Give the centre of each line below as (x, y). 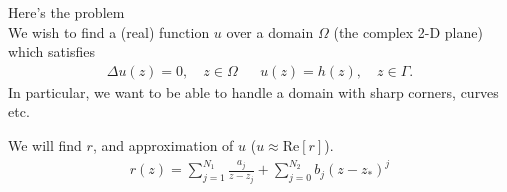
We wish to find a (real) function (109, 31)
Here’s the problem (66, 12)
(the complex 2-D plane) (408, 31)
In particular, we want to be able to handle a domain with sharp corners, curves (253, 91)
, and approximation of (163, 145)
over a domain (270, 31)
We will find (45, 145)
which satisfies (51, 51)
